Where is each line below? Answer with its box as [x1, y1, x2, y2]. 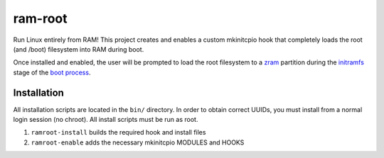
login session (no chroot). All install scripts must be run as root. [13, 115, 198, 124]
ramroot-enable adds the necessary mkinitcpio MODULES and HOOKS [31, 138, 245, 147]
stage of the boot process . [13, 68, 91, 77]
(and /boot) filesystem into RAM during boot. [13, 45, 144, 53]
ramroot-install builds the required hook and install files [31, 128, 206, 137]
